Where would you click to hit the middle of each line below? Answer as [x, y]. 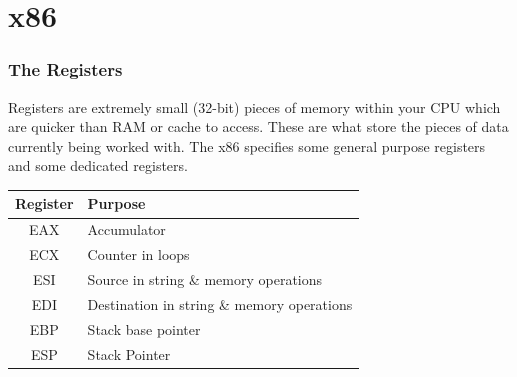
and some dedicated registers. [98, 165]
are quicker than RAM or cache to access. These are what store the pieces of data [258, 126]
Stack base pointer [144, 328]
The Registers [65, 69]
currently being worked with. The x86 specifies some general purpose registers [247, 145]
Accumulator [126, 229]
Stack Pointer [129, 353]
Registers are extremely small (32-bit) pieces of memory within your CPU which [254, 106]
